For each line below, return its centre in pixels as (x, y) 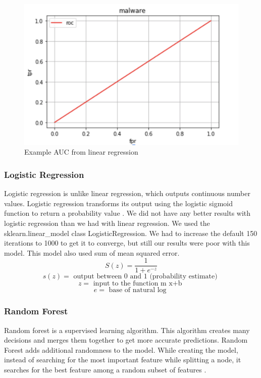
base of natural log (138, 290)
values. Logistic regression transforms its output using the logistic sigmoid (118, 203)
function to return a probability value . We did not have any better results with (127, 213)
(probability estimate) (184, 277)
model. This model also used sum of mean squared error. (92, 252)
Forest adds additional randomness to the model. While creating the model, (121, 349)
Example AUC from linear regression (81, 152)
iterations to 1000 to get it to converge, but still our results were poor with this (127, 243)
